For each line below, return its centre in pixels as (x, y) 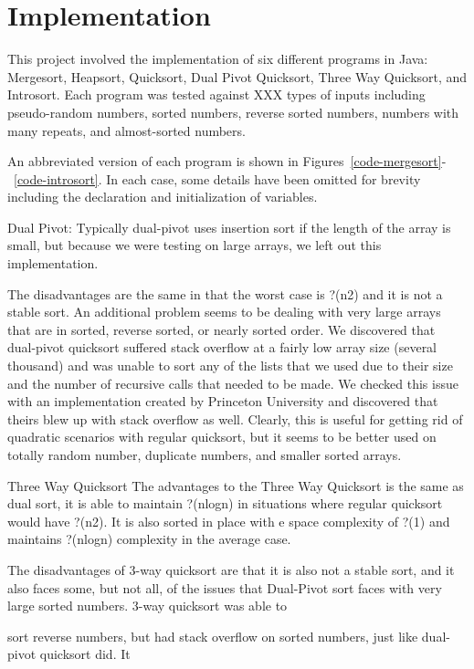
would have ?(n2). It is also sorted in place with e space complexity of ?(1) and (229, 521)
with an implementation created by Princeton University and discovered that (223, 401)
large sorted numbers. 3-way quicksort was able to (147, 606)
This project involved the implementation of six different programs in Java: (218, 59)
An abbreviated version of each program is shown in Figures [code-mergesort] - (227, 161)
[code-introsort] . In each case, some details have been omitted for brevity (217, 178)
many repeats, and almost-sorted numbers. (126, 130)
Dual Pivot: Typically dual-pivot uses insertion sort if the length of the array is (229, 227)
